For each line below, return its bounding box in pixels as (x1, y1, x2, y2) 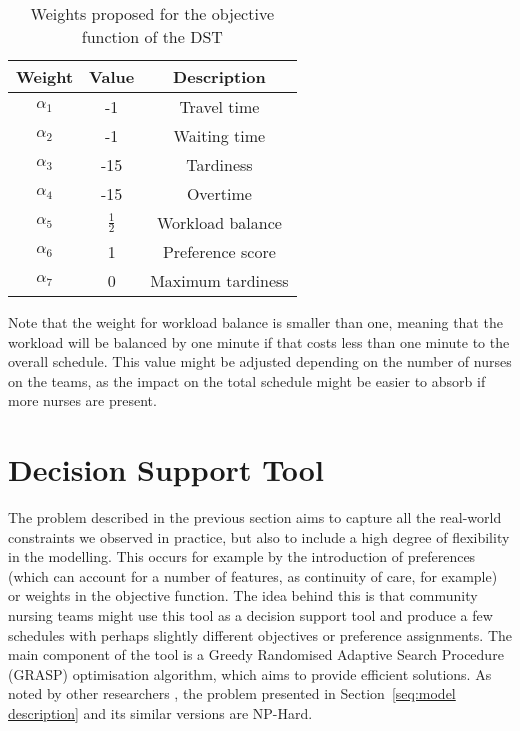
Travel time (179, 95, 260, 118)
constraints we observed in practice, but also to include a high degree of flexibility (8, 526, 510, 547)
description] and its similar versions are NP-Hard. (8, 703, 313, 724)
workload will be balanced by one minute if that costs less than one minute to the (8, 331, 510, 352)
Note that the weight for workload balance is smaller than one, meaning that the (8, 312, 503, 332)
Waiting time (173, 124, 266, 147)
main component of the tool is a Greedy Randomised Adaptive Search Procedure (8, 644, 504, 665)
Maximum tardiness (150, 269, 289, 292)
